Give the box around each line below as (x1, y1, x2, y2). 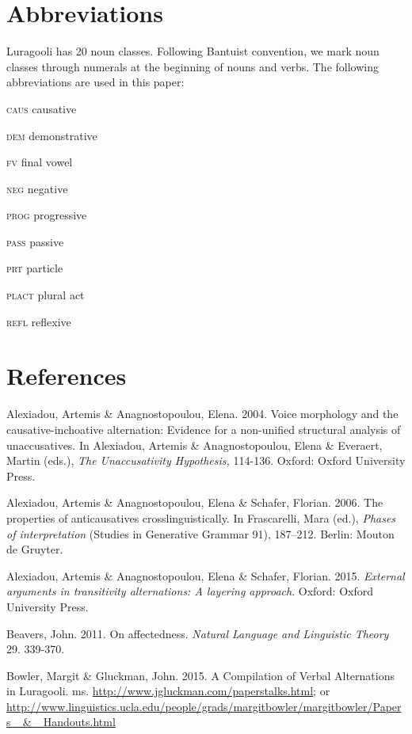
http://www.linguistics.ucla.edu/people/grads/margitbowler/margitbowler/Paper (6, 698, 402, 714)
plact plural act (6, 287, 85, 303)
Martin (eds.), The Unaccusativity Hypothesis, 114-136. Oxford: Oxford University (6, 452, 406, 469)
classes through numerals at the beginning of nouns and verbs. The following (6, 58, 379, 74)
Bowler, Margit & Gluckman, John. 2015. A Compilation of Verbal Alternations (6, 667, 395, 683)
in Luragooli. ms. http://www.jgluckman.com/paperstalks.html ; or (6, 683, 330, 699)
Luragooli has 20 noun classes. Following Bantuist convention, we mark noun (6, 43, 380, 59)
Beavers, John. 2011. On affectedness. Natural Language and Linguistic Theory (6, 625, 389, 641)
